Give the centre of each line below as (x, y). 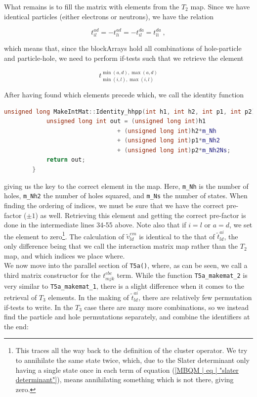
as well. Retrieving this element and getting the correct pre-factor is (143, 215)
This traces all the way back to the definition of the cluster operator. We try (131, 350)
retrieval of (21, 297)
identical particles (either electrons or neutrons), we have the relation (109, 16)
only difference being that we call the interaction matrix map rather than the (121, 246)
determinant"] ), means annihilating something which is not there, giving (125, 379)
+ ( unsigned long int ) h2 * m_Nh (167, 131)
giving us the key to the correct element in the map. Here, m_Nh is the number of (126, 186)
